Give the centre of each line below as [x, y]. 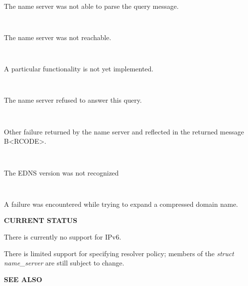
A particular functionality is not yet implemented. [79, 69]
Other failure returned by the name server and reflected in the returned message [124, 131]
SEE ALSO [23, 279]
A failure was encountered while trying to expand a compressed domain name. [121, 204]
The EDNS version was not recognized [62, 172]
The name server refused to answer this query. [73, 100]
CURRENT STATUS [41, 220]
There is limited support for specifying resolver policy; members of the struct [119, 253]
